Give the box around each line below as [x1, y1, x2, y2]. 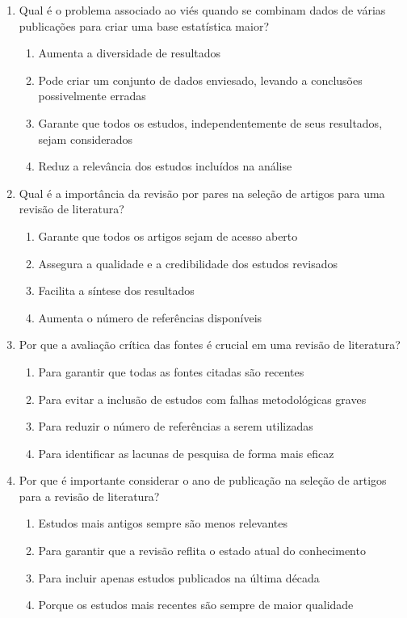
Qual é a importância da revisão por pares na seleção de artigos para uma [19, 184, 385, 201]
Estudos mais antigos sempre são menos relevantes [38, 515, 288, 532]
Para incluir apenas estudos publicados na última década [38, 569, 320, 586]
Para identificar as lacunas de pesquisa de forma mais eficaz [38, 444, 334, 461]
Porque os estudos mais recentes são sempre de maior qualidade [38, 596, 354, 613]
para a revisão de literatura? [19, 487, 160, 504]
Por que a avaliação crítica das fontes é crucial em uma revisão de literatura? [19, 336, 401, 353]
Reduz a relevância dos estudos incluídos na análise [38, 158, 292, 174]
